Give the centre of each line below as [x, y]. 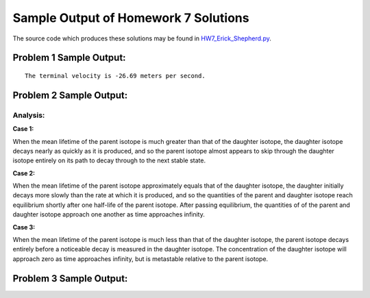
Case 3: [24, 227]
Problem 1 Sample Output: [69, 58]
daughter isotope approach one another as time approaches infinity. [109, 214]
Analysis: [29, 115]
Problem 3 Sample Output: [70, 278]
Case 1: [23, 129]
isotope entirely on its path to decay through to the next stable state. [109, 160]
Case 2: [24, 173]
